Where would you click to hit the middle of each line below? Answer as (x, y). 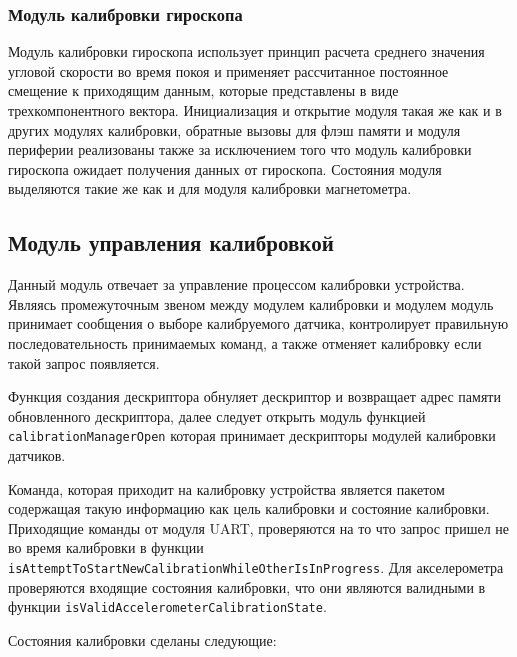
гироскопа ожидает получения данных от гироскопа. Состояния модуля (225, 168)
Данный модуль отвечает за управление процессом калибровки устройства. (236, 284)
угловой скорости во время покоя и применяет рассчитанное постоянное (228, 70)
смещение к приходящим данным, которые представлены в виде (203, 90)
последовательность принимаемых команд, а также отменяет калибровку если (245, 342)
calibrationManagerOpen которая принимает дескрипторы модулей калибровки (252, 435)
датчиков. (37, 454)
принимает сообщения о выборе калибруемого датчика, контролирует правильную (258, 323)
